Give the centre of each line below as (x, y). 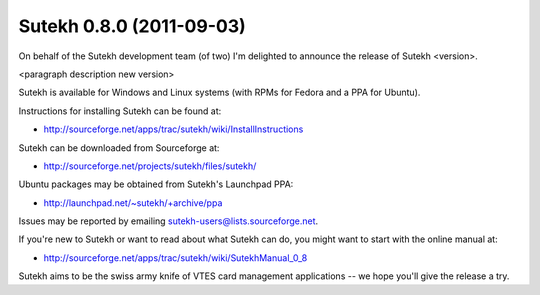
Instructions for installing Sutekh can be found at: (120, 111)
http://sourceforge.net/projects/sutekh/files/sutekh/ (150, 166)
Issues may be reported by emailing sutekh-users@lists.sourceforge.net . (168, 221)
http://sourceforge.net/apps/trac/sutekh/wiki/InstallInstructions (173, 129)
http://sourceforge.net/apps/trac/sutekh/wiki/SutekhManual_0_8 (175, 257)
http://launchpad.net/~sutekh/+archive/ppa (133, 202)
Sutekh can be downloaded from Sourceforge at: (119, 147)
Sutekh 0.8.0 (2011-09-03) (132, 26)
